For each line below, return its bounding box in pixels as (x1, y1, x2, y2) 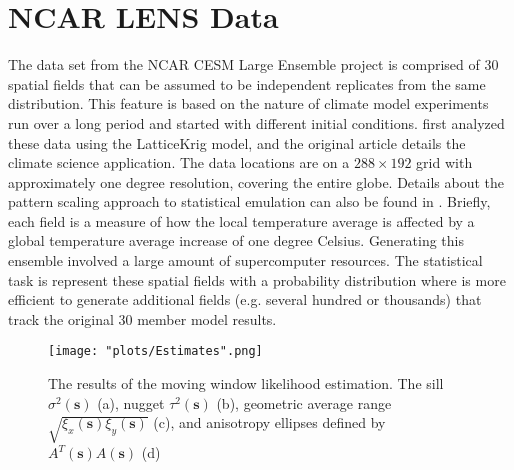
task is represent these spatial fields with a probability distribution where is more (8, 269, 506, 290)
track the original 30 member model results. (8, 308, 277, 329)
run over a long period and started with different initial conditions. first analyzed (8, 112, 505, 133)
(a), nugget (97, 392, 165, 413)
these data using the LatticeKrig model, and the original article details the (8, 132, 466, 153)
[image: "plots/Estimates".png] (48, 344, 263, 359)
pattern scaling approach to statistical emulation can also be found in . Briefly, (8, 191, 491, 212)
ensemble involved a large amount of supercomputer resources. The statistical (8, 250, 483, 271)
